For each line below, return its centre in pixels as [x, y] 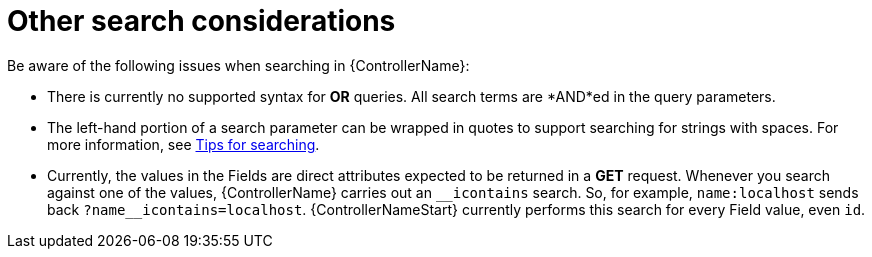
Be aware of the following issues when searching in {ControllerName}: [238, 65]
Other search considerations [201, 21]
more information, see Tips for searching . [183, 144]
